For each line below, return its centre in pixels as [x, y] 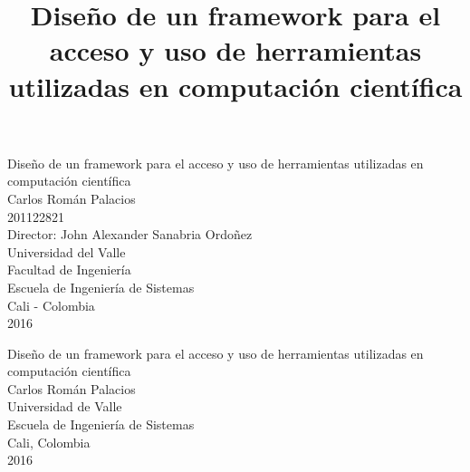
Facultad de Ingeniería [69, 270]
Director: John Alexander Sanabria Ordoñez [130, 234]
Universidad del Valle [67, 251]
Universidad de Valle [65, 406]
